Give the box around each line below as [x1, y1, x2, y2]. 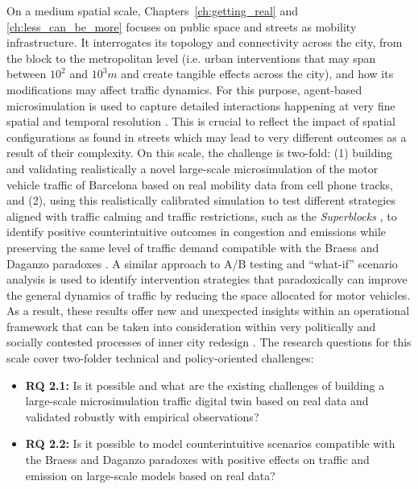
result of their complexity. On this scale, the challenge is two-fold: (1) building [6, 144, 393, 161]
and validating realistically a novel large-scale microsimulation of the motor [6, 160, 379, 176]
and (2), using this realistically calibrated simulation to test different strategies [6, 192, 395, 209]
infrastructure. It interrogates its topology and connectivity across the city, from [6, 34, 403, 51]
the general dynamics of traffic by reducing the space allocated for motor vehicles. [6, 286, 411, 303]
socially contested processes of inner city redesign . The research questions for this [6, 334, 412, 350]
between [6, 65, 47, 82]
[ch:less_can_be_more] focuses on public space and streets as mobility [6, 18, 357, 35]
